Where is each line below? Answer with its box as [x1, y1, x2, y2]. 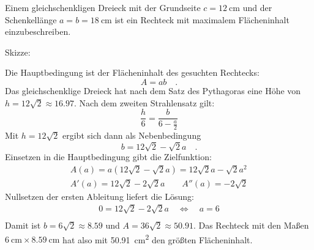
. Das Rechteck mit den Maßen [193, 218, 309, 231]
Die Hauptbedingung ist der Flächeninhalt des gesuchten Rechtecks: [5, 66, 260, 79]
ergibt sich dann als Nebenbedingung [62, 129, 201, 142]
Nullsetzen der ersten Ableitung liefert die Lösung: [5, 189, 194, 202]
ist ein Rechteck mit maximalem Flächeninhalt [114, 13, 290, 26]
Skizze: [5, 45, 31, 58]
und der [242, 1, 272, 13]
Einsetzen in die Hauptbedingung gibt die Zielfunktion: [5, 150, 212, 163]
